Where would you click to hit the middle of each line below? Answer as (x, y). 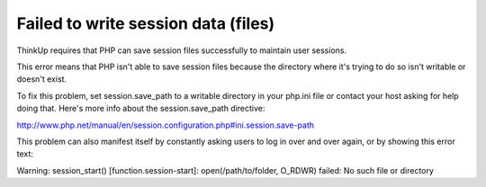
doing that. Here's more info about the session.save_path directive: (141, 109)
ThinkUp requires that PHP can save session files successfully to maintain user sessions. (181, 50)
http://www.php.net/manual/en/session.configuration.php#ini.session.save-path (166, 125)
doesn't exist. (42, 79)
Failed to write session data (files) (146, 23)
